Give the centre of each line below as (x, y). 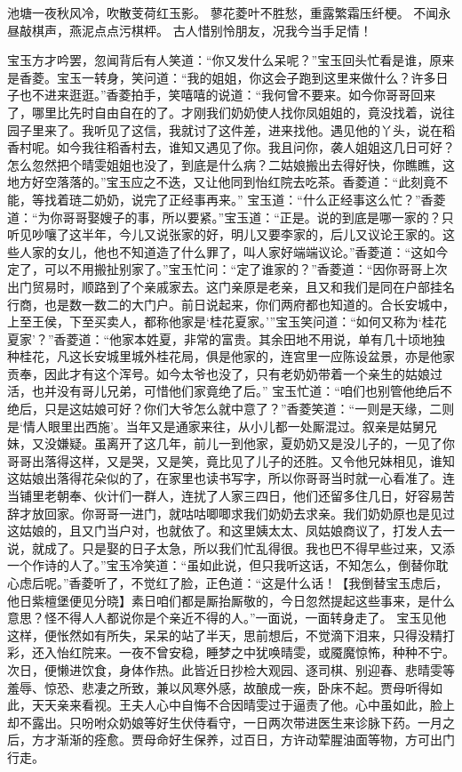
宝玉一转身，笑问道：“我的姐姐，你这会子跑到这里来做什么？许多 (246, 77)
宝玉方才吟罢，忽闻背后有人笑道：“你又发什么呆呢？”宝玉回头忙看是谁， (219, 60)
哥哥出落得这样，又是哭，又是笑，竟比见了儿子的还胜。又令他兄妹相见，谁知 (231, 460)
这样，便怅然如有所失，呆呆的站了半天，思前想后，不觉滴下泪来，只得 (212, 635)
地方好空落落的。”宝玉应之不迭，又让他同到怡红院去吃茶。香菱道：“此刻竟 (222, 182)
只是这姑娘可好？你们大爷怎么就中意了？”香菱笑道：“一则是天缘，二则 (249, 409)
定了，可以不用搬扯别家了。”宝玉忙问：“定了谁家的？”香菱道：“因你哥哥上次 (227, 269)
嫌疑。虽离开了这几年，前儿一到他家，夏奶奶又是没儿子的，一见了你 (255, 443)
